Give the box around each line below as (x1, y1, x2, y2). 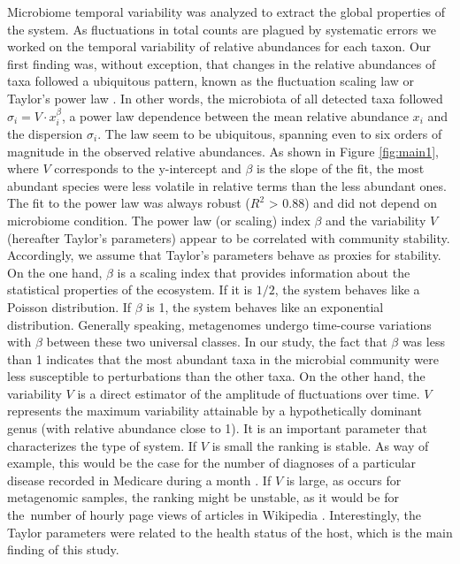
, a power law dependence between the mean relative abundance (61, 106, 409, 125)
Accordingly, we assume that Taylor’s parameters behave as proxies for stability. (7, 246, 441, 264)
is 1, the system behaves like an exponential (146, 297, 384, 316)
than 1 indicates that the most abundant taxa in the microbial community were (7, 349, 439, 368)
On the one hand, (7, 263, 103, 281)
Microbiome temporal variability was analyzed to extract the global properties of (7, 3, 446, 20)
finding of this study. (7, 540, 119, 559)
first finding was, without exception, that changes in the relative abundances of (7, 54, 436, 72)
